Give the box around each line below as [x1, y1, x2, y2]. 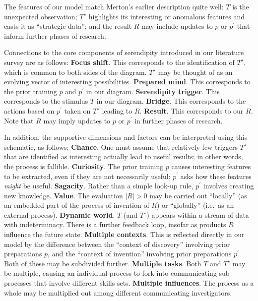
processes [4, 278, 32, 288]
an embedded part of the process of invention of [4, 200, 149, 210]
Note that [4, 115, 34, 125]
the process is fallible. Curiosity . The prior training [4, 161, 164, 171]
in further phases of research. [134, 115, 223, 125]
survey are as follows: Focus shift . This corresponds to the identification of [4, 57, 235, 67]
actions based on [4, 105, 55, 116]
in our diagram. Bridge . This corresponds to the [96, 96, 246, 106]
